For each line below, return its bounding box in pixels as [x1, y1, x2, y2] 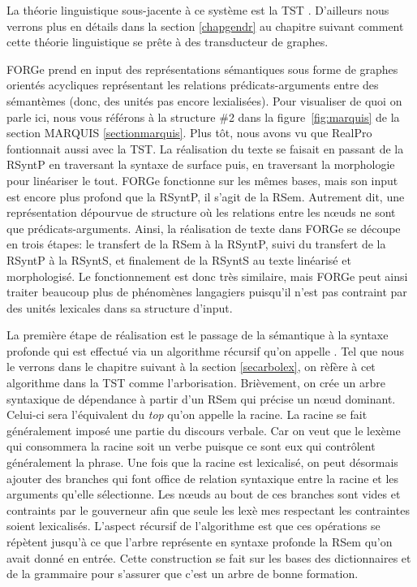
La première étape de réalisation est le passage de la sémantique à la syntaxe [6, 326, 389, 343]
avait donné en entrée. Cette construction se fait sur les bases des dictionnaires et [6, 549, 411, 566]
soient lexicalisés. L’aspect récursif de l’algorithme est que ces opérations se [6, 517, 380, 534]
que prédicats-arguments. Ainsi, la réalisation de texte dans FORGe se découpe [6, 219, 401, 236]
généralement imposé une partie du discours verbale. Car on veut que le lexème [6, 421, 401, 438]
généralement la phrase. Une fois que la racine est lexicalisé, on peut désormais [6, 454, 398, 471]
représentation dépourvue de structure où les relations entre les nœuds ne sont [6, 204, 396, 221]
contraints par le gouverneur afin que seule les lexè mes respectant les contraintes [6, 501, 410, 518]
